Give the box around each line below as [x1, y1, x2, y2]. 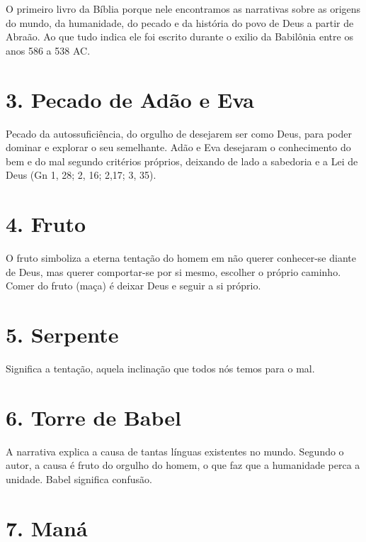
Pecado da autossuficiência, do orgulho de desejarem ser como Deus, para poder [6, 126, 353, 140]
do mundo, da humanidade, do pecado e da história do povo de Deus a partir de [6, 15, 354, 30]
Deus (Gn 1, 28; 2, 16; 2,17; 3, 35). [6, 167, 156, 182]
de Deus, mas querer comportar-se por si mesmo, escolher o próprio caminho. [6, 264, 341, 279]
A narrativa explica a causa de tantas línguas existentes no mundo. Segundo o [6, 443, 344, 458]
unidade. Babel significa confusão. [6, 471, 152, 486]
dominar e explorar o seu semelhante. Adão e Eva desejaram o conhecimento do [6, 140, 351, 155]
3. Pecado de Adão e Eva [6, 84, 254, 114]
